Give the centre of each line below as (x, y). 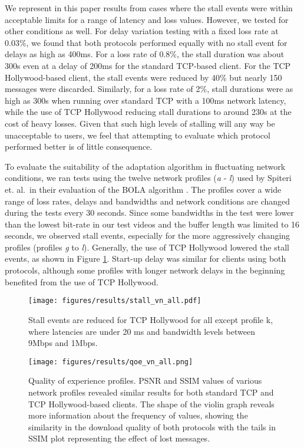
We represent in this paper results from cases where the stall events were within (149, 8)
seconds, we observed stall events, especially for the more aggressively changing (148, 235)
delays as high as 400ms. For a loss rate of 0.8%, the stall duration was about (145, 54)
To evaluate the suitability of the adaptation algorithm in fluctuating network (145, 166)
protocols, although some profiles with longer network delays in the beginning (145, 270)
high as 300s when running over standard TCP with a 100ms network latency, (146, 100)
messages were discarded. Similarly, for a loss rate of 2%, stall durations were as (149, 89)
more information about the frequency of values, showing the (138, 415)
